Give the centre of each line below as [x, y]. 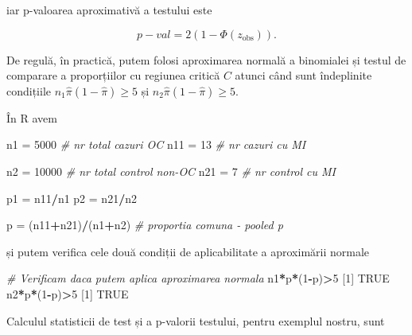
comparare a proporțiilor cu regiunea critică [113, 75]
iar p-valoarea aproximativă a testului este [109, 10]
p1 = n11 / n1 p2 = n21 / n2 [72, 198]
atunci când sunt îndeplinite [303, 75]
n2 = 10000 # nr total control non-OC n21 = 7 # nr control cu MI [171, 171]
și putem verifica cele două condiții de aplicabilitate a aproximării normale [188, 251]
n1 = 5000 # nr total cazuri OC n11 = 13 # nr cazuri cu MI [156, 144]
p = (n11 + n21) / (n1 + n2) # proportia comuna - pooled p [145, 225]
